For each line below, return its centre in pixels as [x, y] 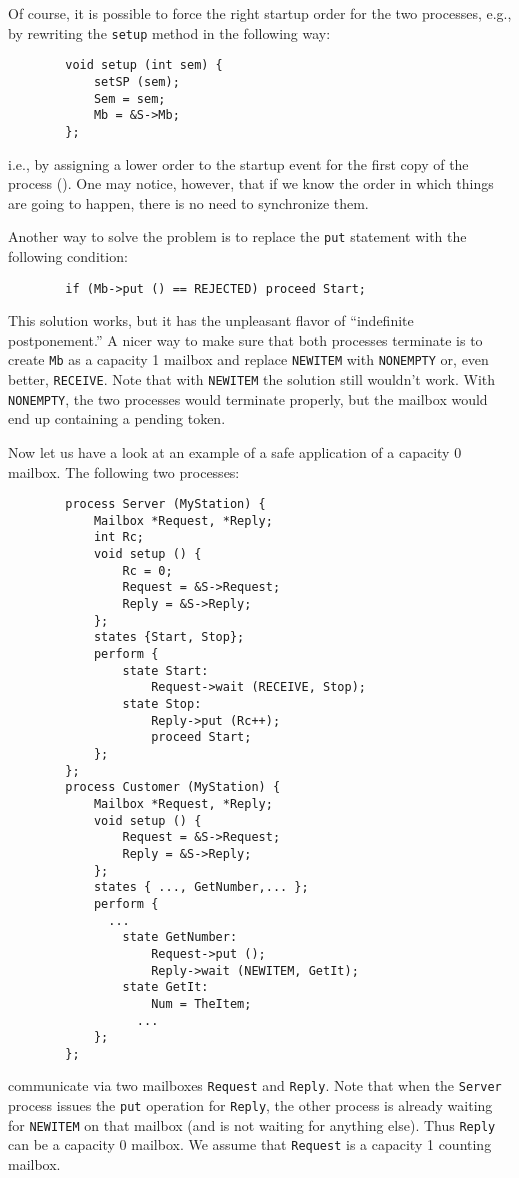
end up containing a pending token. [117, 418]
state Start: [165, 670]
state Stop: [162, 704]
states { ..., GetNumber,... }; [201, 887]
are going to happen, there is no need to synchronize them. [188, 202]
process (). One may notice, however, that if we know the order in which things [251, 183]
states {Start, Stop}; [169, 637]
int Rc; [119, 537]
